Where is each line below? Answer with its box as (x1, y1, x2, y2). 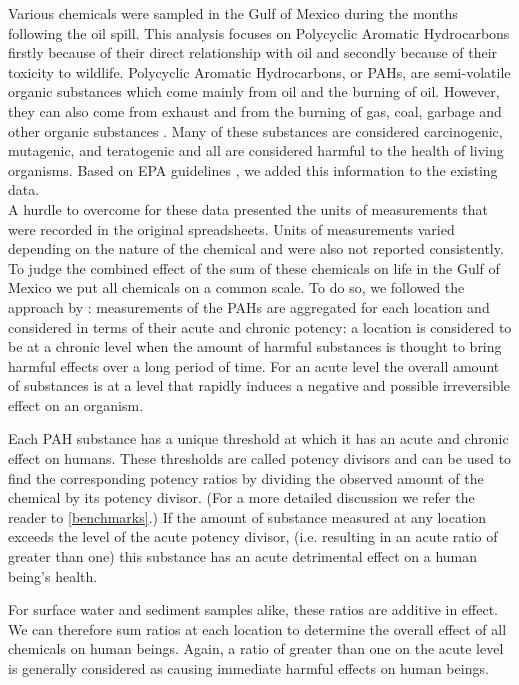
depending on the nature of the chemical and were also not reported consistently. (8, 238, 504, 259)
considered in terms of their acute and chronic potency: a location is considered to (8, 316, 512, 337)
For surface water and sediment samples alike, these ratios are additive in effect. (8, 599, 499, 620)
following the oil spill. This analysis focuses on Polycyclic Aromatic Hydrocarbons (8, 22, 510, 43)
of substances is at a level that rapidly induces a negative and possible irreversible (8, 375, 511, 396)
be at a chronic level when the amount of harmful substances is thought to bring (8, 336, 502, 357)
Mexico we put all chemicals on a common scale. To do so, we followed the (8, 277, 465, 298)
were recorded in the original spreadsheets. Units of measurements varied (8, 218, 455, 239)
